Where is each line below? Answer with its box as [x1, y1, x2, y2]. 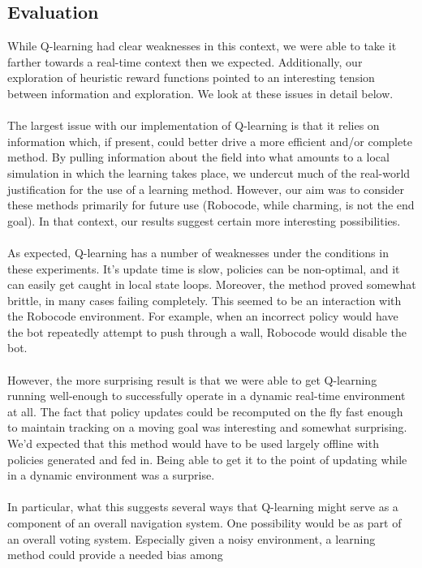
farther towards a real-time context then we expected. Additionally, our [7, 53, 363, 70]
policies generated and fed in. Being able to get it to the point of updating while [7, 450, 407, 467]
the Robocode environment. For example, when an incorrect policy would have [7, 308, 398, 325]
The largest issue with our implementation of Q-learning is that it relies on [7, 117, 380, 134]
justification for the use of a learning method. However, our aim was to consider [7, 180, 404, 197]
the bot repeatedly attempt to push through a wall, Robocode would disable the [7, 323, 407, 340]
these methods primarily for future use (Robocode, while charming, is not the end [7, 196, 415, 213]
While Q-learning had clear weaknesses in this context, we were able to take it [7, 37, 397, 54]
